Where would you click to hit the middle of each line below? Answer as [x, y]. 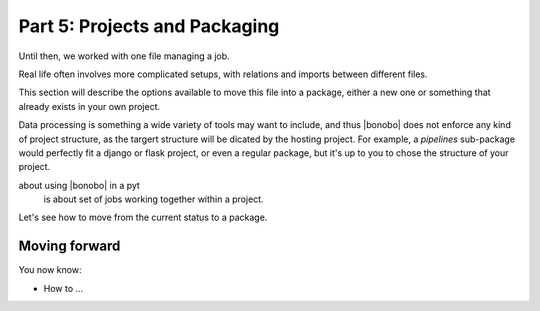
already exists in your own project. [89, 106]
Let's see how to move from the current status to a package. [143, 217]
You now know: [50, 270]
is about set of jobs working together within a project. [153, 199]
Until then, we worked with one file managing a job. [124, 56]
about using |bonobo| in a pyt [79, 185]
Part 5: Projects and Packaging [149, 26]
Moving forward [69, 246]
